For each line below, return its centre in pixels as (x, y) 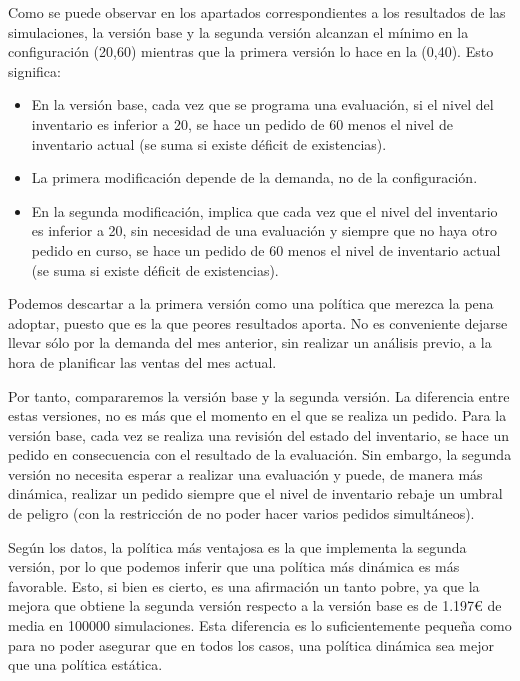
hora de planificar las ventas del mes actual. (142, 361)
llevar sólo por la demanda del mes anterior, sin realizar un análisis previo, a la (250, 342)
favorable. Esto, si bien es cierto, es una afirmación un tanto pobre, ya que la (244, 585)
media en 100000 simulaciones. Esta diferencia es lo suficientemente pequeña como (260, 625)
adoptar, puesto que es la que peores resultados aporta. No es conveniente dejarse (258, 322)
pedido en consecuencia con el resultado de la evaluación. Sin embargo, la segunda (260, 454)
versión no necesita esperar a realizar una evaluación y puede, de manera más (245, 473)
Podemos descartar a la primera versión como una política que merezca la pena (251, 303)
